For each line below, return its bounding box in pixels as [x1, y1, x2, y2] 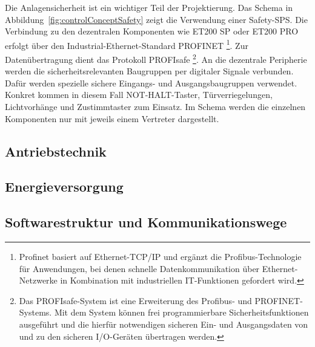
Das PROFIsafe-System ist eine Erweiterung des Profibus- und [19, 294, 252, 306]
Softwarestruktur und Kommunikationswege [5, 213, 287, 232]
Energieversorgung [5, 177, 124, 196]
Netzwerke [19, 274, 58, 287]
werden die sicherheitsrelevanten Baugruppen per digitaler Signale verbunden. [5, 65, 294, 77]
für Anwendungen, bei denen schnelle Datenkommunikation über [19, 262, 260, 274]
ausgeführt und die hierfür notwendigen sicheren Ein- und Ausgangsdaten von [19, 317, 308, 330]
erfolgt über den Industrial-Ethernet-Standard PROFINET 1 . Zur [5, 37, 248, 51]
